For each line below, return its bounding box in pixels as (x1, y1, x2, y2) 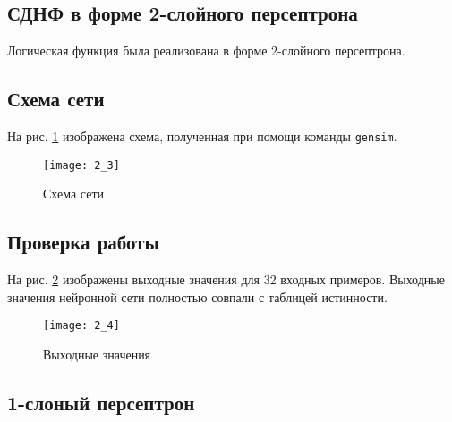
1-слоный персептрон (7, 388, 195, 416)
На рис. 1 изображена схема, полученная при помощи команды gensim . (7, 127, 397, 145)
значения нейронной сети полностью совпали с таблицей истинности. (7, 287, 388, 306)
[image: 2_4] (43, 319, 120, 333)
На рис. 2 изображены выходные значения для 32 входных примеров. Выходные (7, 270, 445, 289)
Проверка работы (7, 228, 159, 256)
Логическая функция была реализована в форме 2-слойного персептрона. (7, 41, 405, 60)
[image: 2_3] (43, 158, 120, 172)
